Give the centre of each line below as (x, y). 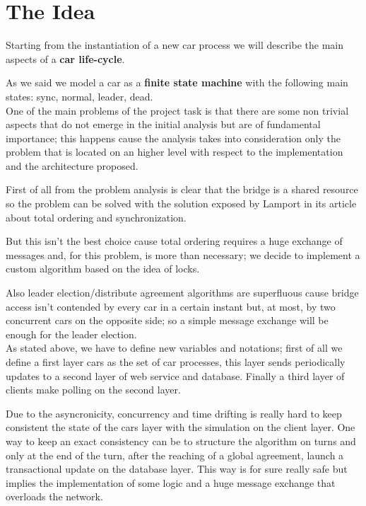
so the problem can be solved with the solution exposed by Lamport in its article (181, 203)
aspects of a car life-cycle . (65, 58)
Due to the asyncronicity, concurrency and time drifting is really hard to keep (174, 413)
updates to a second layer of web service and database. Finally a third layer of (175, 375)
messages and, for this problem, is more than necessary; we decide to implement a (183, 254)
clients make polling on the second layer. (93, 390)
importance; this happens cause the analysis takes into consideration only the (173, 138)
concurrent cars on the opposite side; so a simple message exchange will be (167, 320)
